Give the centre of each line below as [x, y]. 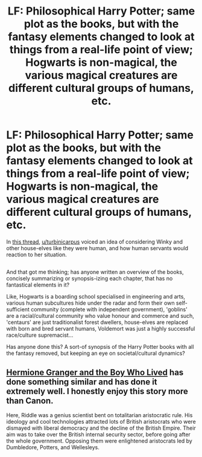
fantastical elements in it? [38, 285]
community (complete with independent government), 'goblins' [109, 310]
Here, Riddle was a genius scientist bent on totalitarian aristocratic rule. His [99, 415]
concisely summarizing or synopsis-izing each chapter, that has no [90, 279]
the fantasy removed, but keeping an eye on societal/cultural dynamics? [96, 353]
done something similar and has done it [82, 382]
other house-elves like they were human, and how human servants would [97, 248]
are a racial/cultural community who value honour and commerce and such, [100, 316]
